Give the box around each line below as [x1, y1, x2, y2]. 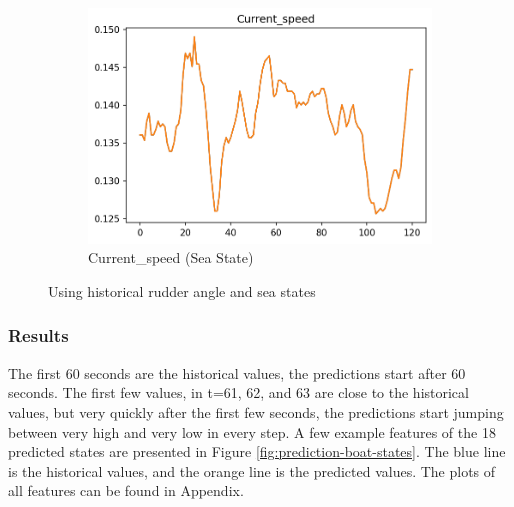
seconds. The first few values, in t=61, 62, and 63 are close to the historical [8, 382, 469, 403]
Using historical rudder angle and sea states [48, 280, 316, 301]
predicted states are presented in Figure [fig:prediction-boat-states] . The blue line [8, 441, 506, 462]
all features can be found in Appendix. [8, 480, 244, 501]
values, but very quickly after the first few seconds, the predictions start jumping [8, 401, 504, 422]
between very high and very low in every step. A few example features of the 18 [8, 421, 496, 442]
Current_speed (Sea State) [88, 247, 254, 268]
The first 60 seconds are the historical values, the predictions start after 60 [8, 362, 466, 383]
